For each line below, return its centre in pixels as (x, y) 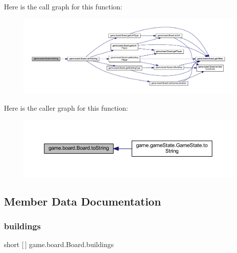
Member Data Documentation (83, 201)
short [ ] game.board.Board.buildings (59, 244)
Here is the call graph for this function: (63, 6)
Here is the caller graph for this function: (66, 107)
